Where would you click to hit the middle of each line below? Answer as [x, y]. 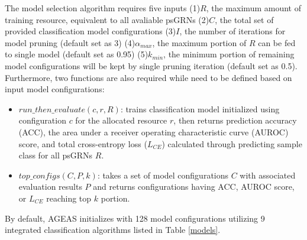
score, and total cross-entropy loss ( [83, 143]
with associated [268, 175]
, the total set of [244, 19]
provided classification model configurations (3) [91, 31]
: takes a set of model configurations [163, 175]
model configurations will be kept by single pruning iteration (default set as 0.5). [151, 65]
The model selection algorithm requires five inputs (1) [103, 8]
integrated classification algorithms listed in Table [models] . [113, 230]
